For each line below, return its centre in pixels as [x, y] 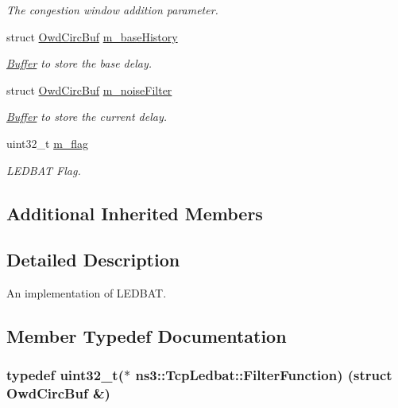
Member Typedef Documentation [147, 336]
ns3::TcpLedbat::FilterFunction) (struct [264, 375]
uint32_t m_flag [48, 143]
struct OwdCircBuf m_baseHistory [92, 36]
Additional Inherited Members [135, 213]
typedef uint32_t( [65, 375]
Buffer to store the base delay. [79, 63]
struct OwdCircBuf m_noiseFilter [89, 89]
